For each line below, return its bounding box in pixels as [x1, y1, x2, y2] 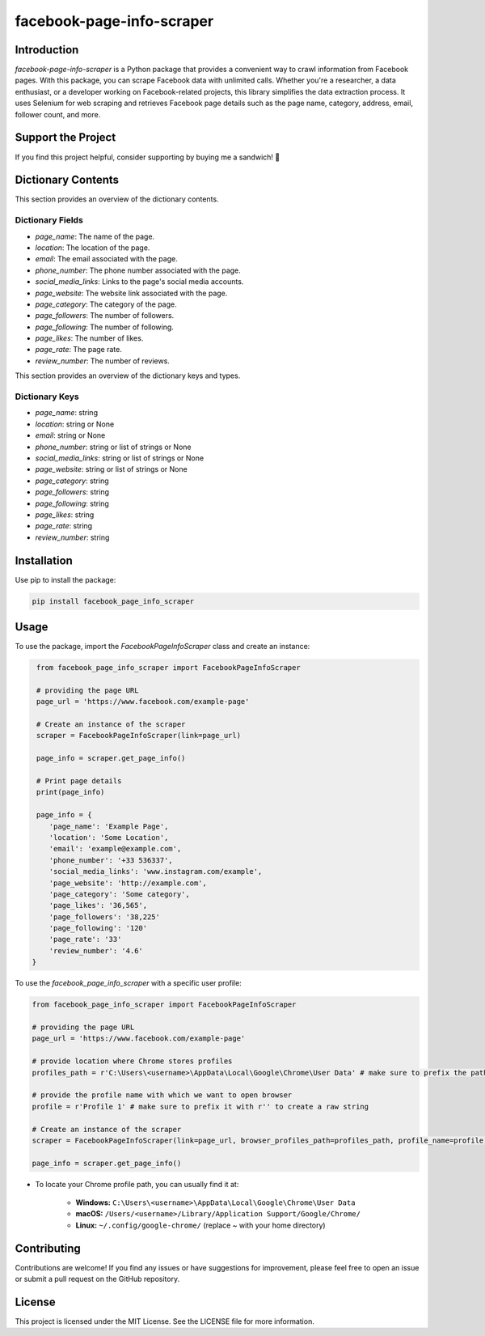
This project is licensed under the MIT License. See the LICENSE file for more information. [15, 1317, 314, 1326]
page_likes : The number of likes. [35, 333, 144, 343]
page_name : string [35, 408, 99, 418]
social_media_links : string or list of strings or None [35, 453, 205, 463]
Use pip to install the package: [15, 575, 116, 584]
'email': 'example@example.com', [48, 844, 182, 854]
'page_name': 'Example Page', [48, 821, 169, 831]
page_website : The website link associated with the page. [35, 288, 228, 298]
